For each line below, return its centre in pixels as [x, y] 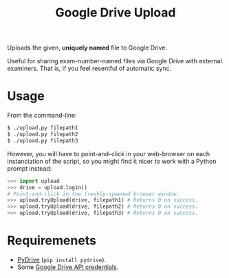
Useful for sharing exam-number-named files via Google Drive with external [115, 61]
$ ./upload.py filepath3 [43, 140]
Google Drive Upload [116, 13]
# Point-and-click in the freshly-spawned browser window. [94, 194]
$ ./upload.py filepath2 [43, 134]
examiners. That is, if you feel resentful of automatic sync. [89, 68]
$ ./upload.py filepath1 [43, 128]
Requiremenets [52, 240]
